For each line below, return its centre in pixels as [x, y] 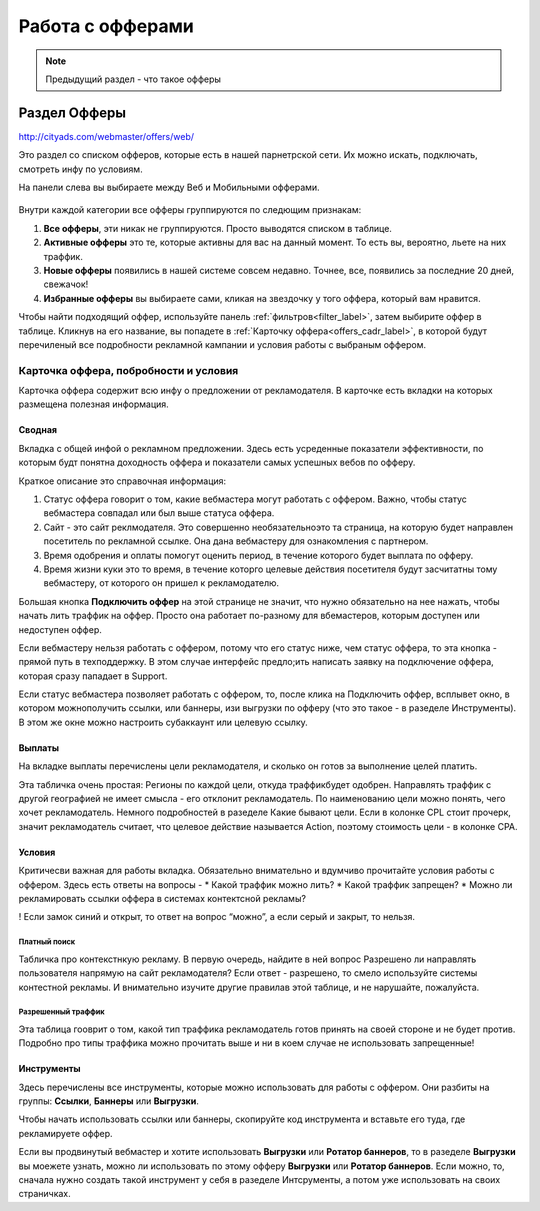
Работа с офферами [106, 26]
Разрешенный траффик [61, 1012]
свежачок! [66, 284]
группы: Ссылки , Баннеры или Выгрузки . [108, 1101]
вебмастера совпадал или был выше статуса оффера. [159, 513]
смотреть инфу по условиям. [81, 169]
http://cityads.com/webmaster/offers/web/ [106, 136]
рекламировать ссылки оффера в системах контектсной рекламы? [162, 898]
